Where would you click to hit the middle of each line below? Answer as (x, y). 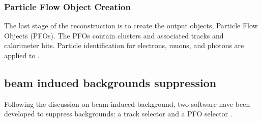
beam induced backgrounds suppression (110, 82)
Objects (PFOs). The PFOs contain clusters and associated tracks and (114, 35)
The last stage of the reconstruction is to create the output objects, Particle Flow (131, 26)
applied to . (22, 55)
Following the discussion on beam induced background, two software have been (127, 104)
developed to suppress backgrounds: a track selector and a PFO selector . (118, 114)
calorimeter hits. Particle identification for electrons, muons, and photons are (124, 45)
